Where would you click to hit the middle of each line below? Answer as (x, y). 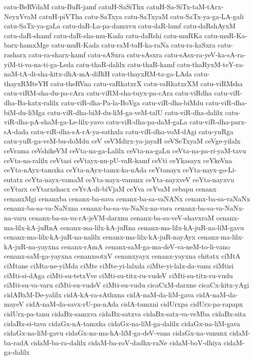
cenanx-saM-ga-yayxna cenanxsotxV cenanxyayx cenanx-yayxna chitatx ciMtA (122, 256)
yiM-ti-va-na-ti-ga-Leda (39, 64)
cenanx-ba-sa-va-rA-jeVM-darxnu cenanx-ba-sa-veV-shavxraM (121, 218)
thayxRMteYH (26, 83)
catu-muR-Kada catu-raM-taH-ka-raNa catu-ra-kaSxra (133, 45)
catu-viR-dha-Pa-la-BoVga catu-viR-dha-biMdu (132, 102)
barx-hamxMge (27, 45)
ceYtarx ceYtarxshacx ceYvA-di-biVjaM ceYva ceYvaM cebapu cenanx (110, 189)
